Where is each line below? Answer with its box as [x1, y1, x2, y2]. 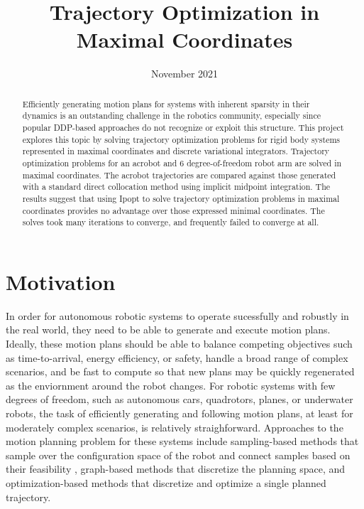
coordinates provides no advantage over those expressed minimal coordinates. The [22, 204, 325, 216]
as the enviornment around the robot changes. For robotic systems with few [6, 377, 336, 392]
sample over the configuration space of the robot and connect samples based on [6, 447, 351, 462]
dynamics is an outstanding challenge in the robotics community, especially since [22, 109, 321, 122]
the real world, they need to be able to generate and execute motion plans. [6, 322, 331, 337]
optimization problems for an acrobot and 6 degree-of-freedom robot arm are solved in [22, 156, 342, 168]
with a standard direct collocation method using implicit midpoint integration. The [22, 181, 331, 193]
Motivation [6, 267, 116, 296]
